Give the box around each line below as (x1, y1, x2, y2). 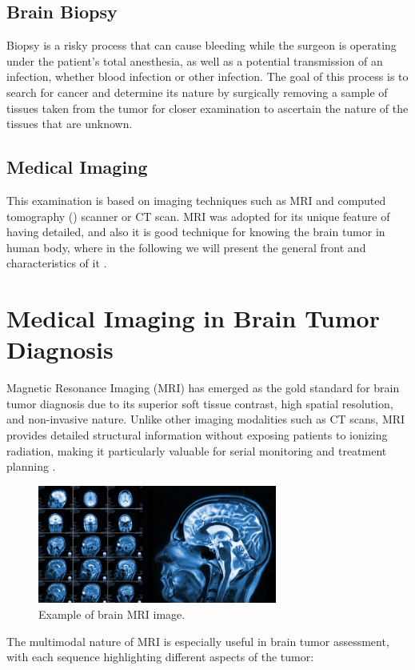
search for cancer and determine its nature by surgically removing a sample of (6, 83, 388, 100)
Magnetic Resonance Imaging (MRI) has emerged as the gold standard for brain (6, 379, 400, 396)
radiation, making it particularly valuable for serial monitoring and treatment (6, 442, 387, 459)
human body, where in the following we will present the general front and (6, 239, 366, 255)
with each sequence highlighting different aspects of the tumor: (6, 648, 314, 665)
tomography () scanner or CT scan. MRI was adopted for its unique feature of (6, 207, 390, 224)
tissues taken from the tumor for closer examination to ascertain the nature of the (6, 99, 409, 116)
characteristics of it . (6, 255, 107, 271)
